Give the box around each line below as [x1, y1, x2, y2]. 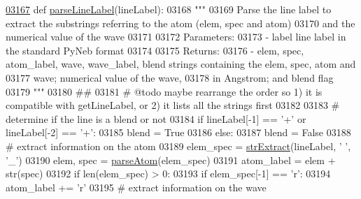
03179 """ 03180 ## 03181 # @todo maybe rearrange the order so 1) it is [6, 84, 323, 98]
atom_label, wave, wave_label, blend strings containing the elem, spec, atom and [6, 57, 356, 71]
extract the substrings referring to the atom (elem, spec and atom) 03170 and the [6, 15, 355, 30]
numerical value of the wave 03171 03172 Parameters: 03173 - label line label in [6, 29, 346, 44]
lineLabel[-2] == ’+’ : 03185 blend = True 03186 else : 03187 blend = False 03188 [6, 125, 351, 140]
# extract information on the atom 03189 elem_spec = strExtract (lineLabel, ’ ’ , [6, 138, 351, 153]
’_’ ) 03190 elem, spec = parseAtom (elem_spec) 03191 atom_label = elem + [6, 152, 336, 167]
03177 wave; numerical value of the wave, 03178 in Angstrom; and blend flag [6, 70, 334, 84]
